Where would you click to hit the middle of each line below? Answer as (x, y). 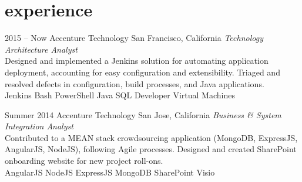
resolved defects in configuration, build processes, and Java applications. (135, 83)
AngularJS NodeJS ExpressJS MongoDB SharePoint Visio (110, 172)
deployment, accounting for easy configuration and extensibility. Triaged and (142, 72)
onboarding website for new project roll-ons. (84, 161)
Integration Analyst (39, 126)
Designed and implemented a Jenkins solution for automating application (137, 61)
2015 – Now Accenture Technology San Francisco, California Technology (134, 38)
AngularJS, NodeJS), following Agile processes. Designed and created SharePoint (151, 149)
